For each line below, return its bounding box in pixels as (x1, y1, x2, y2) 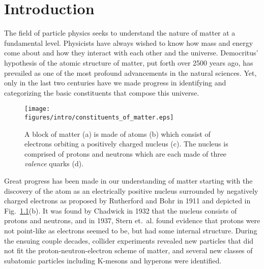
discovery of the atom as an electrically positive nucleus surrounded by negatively (4, 185, 258, 196)
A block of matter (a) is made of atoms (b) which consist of (24, 128, 211, 139)
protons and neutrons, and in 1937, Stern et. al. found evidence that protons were (4, 215, 260, 226)
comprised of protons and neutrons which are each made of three (24, 148, 227, 159)
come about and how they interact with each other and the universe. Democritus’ (4, 47, 258, 58)
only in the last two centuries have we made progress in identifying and (4, 77, 226, 88)
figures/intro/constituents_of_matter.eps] (24, 113, 174, 121)
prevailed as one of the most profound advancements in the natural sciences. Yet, (4, 67, 257, 78)
